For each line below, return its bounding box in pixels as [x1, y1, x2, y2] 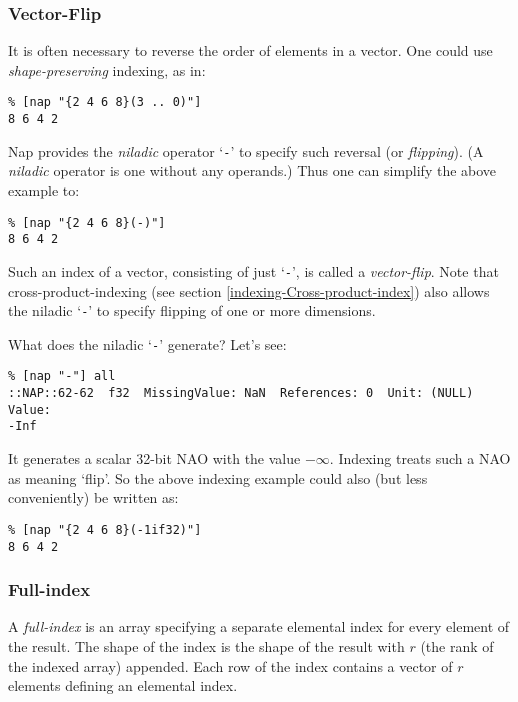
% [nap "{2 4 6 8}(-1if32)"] [8, 522, 202, 537]
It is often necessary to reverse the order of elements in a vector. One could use [8, 40, 493, 61]
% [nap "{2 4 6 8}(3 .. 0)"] [8, 95, 202, 110]
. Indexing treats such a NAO [329, 448, 511, 469]
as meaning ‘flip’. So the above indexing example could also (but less [8, 467, 428, 488]
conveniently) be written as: [8, 487, 179, 508]
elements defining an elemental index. [8, 675, 238, 696]
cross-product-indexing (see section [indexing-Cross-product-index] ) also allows [8, 280, 490, 301]
